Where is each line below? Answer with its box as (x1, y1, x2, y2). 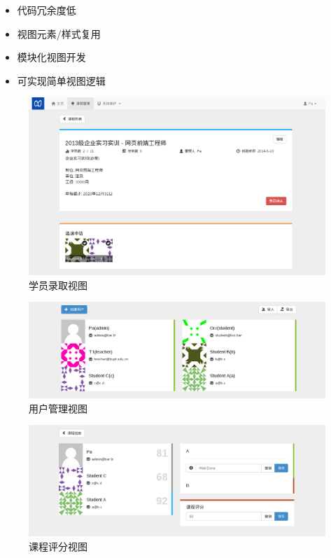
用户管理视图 (29, 400, 87, 415)
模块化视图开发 (17, 50, 86, 64)
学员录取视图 (29, 277, 87, 292)
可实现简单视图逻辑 (17, 73, 106, 88)
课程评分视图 (29, 539, 87, 554)
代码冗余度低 (17, 3, 76, 17)
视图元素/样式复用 (17, 26, 101, 41)
